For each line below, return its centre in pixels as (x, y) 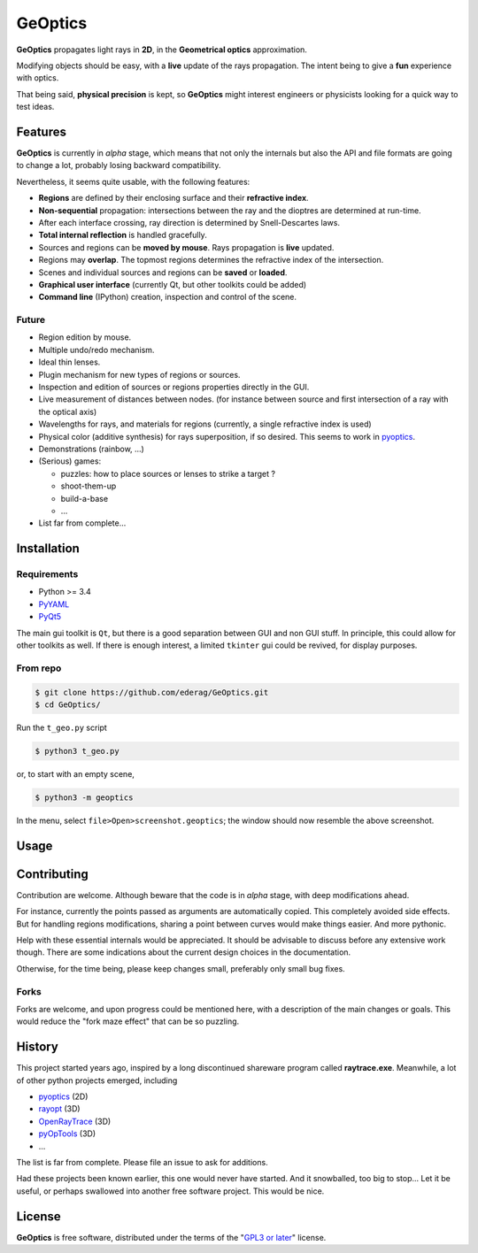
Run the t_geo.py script (62, 727)
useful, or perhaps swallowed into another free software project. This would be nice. (170, 1191)
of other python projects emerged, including (97, 1080)
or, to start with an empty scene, (75, 773)
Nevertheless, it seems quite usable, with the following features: (133, 181)
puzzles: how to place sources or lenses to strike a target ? (168, 473)
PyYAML (54, 604)
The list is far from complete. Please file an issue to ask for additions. (143, 1162)
